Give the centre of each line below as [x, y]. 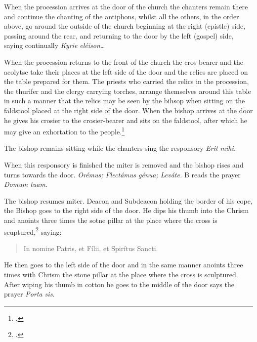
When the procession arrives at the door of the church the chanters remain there [126, 6]
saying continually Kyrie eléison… [55, 45]
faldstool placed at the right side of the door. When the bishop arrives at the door [128, 110]
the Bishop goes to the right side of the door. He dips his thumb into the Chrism [127, 210]
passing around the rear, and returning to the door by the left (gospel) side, [119, 35]
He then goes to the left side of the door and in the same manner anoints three [124, 265]
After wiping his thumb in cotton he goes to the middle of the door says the [119, 284]
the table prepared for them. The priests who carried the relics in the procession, [127, 81]
